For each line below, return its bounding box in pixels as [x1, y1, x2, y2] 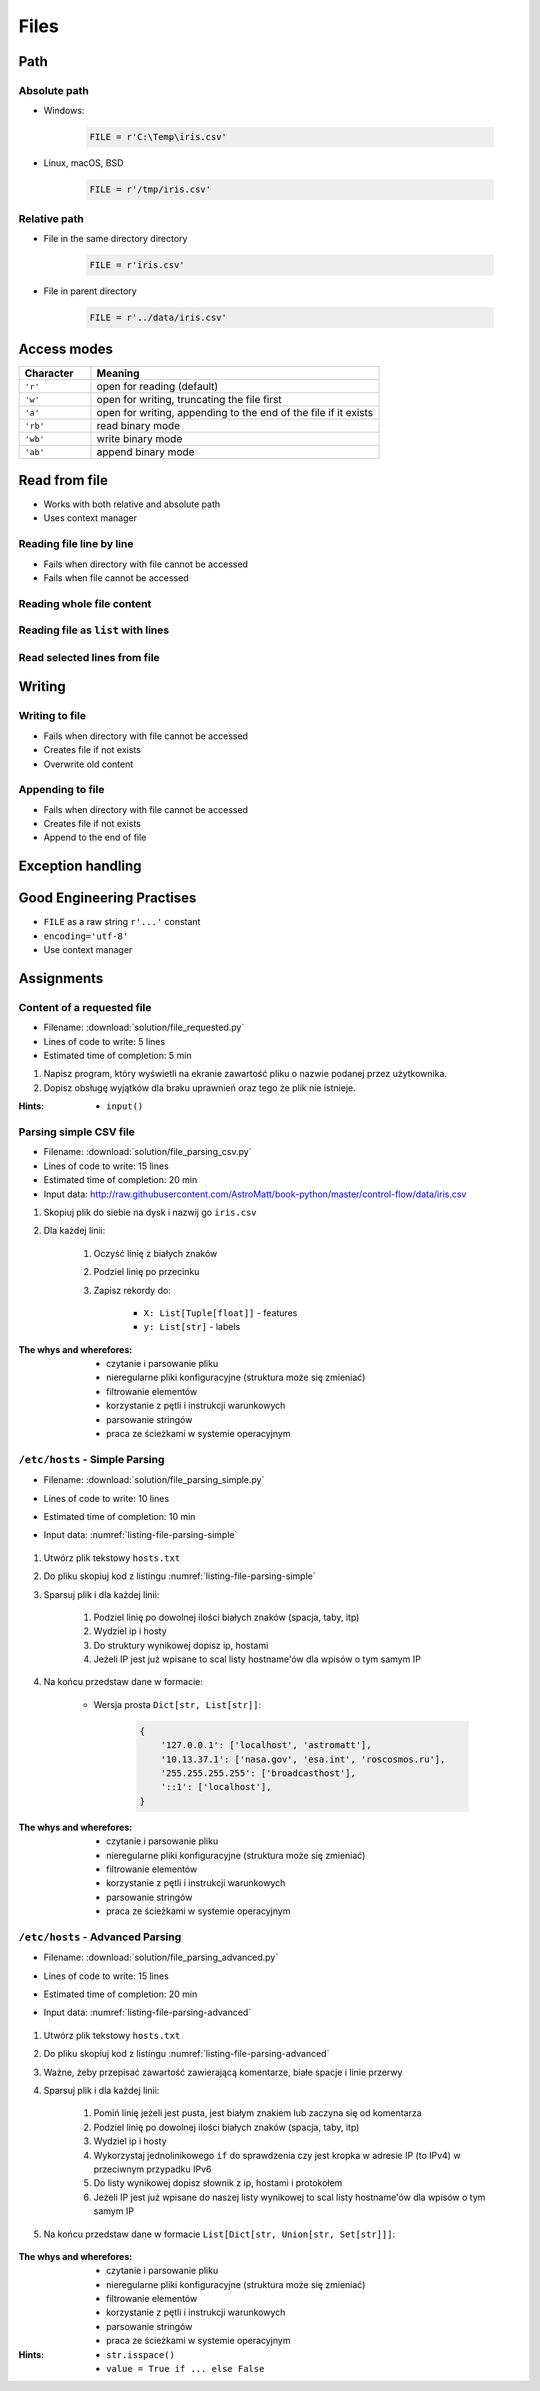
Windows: [43, 105, 85, 117]
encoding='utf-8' [43, 930, 129, 942]
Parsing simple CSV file [18, 1125, 135, 1139]
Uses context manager [43, 512, 137, 524]
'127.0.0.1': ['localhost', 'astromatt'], [160, 1740, 372, 1751]
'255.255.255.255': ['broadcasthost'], [160, 1768, 357, 1779]
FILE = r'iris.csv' [89, 259, 185, 270]
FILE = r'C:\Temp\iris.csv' [89, 131, 227, 143]
